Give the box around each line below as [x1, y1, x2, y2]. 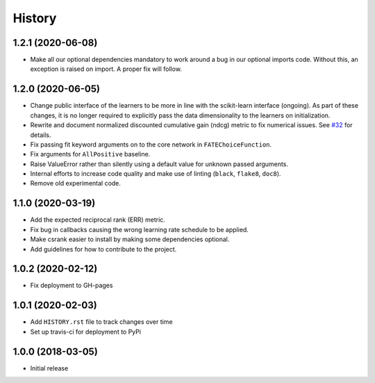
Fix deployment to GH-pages [30, 282, 113, 290]
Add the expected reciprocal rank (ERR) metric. [30, 215, 166, 224]
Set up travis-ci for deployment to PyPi [30, 327, 142, 336]
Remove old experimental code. [30, 179, 122, 188]
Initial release [30, 364, 69, 372]
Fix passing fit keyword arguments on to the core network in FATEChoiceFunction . [30, 140, 272, 149]
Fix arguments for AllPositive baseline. [30, 150, 151, 158]
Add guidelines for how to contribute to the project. [30, 245, 177, 253]
